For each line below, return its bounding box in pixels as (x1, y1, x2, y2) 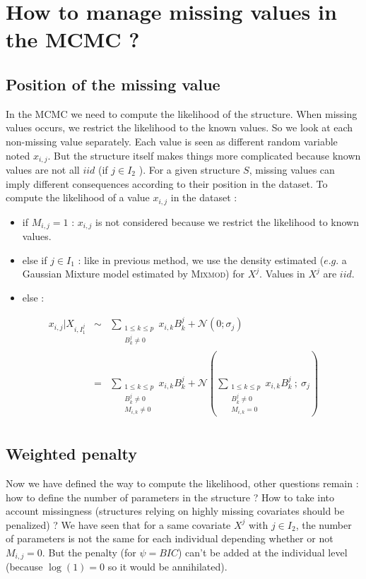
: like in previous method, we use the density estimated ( (78, 252, 324, 267)
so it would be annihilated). (107, 559, 228, 574)
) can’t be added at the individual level (178, 544, 348, 559)
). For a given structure (138, 162, 240, 177)
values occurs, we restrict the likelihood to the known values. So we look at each (6, 120, 353, 135)
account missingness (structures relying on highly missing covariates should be (6, 503, 345, 518)
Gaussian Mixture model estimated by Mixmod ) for (22, 266, 244, 281)
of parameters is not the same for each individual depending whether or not (6, 531, 333, 546)
